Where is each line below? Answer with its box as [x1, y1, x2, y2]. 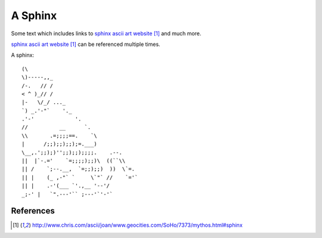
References [11, 206, 55, 216]
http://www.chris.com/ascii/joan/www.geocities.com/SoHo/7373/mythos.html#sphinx [32, 221, 243, 229]
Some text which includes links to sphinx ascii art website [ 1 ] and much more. [11, 30, 202, 37]
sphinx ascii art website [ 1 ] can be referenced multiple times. [11, 41, 160, 48]
